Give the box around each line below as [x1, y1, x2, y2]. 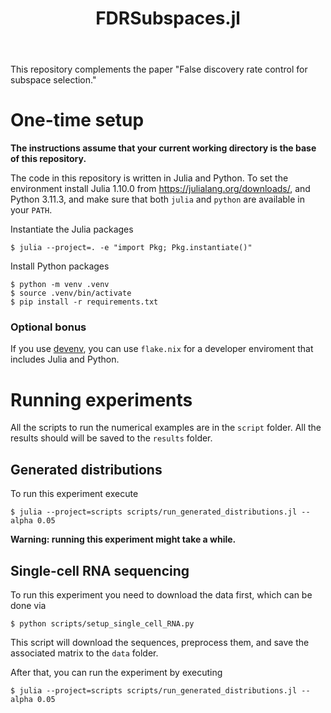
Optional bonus [10, 320, 87, 334]
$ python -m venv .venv [10, 280, 110, 290]
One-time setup [10, 109, 145, 132]
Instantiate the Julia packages [10, 223, 134, 236]
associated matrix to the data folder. [10, 647, 159, 659]
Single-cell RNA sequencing [10, 562, 190, 579]
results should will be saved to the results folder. [10, 432, 213, 444]
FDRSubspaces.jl [95, 7, 241, 30]
